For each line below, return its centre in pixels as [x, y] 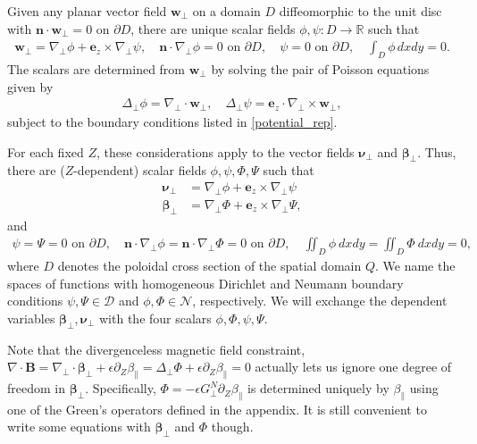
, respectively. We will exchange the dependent [320, 301]
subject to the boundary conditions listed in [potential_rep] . [172, 122]
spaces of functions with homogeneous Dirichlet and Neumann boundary [205, 283]
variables [31, 318]
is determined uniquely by [318, 388]
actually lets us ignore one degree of [353, 367]
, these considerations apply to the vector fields [226, 151]
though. [232, 427]
